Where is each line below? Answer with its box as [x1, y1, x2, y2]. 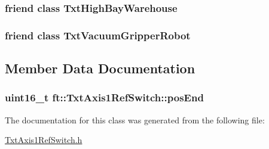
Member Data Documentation [5, 59, 195, 77]
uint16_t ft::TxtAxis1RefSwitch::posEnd [5, 90, 204, 105]
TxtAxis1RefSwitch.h [5, 134, 82, 146]
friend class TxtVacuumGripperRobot [5, 27, 191, 42]
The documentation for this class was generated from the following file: [5, 113, 265, 126]
